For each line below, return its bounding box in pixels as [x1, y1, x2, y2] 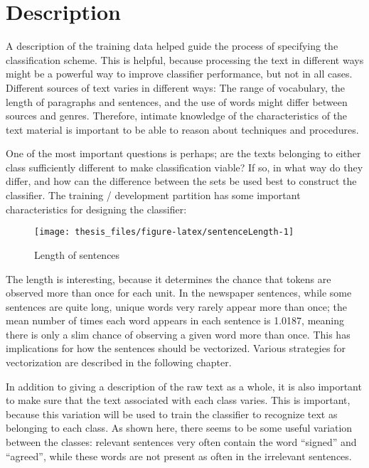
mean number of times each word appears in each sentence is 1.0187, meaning [6, 313, 344, 328]
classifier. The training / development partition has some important [6, 188, 301, 203]
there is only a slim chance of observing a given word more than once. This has [6, 326, 351, 341]
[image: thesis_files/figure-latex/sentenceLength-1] [34, 227, 294, 238]
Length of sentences [34, 247, 120, 262]
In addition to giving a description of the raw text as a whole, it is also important [6, 378, 362, 393]
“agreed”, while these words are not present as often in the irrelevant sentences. [6, 448, 352, 463]
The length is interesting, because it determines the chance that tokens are [6, 271, 331, 286]
